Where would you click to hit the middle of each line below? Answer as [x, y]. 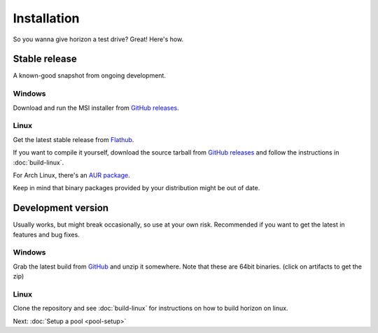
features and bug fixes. [46, 234]
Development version [61, 208]
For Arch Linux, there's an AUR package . [71, 175]
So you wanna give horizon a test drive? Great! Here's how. [98, 39]
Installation [46, 18]
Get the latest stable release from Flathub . [73, 139]
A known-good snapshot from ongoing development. [89, 76]
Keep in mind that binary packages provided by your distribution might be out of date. [136, 188]
